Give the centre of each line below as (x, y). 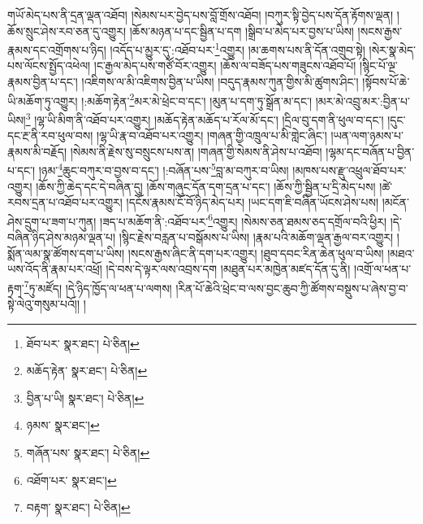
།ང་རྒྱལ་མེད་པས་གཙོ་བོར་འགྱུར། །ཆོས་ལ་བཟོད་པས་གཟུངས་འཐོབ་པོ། (225, 65)
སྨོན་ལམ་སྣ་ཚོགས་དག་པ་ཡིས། (66, 253)
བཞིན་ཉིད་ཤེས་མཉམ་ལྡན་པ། (62, 237)
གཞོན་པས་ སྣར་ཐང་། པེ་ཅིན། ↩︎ (88, 452)
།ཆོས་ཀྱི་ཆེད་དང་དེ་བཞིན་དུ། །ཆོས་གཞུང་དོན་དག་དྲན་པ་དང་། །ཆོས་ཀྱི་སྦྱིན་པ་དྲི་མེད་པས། (206, 186)
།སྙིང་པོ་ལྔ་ (379, 65)
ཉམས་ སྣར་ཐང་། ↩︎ (63, 425)
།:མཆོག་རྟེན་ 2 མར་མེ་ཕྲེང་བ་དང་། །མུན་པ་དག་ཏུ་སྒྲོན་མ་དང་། (197, 99)
